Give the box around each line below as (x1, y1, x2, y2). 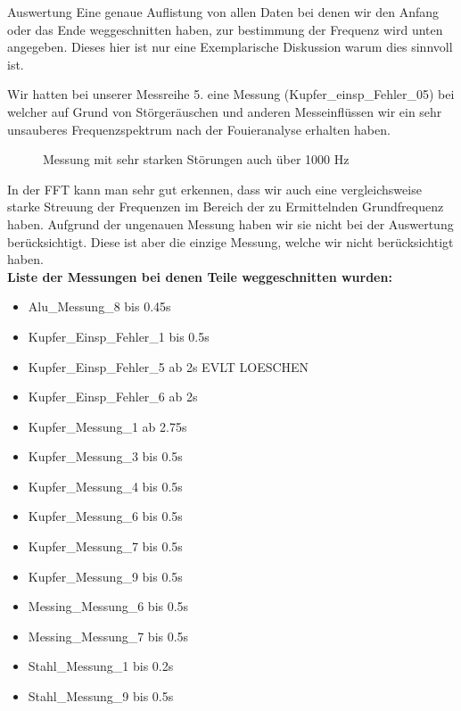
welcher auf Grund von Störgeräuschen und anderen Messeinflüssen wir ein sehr (7, 102, 442, 120)
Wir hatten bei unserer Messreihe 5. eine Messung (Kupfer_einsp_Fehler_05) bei (7, 85, 455, 103)
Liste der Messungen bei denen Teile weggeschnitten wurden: (7, 267, 392, 285)
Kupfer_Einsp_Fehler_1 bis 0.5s (28, 327, 210, 345)
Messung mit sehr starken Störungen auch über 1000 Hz (43, 150, 350, 169)
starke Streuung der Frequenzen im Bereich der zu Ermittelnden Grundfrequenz (7, 197, 444, 216)
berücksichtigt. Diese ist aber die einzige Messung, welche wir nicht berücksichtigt (7, 232, 454, 251)
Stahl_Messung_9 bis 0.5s (28, 687, 174, 706)
